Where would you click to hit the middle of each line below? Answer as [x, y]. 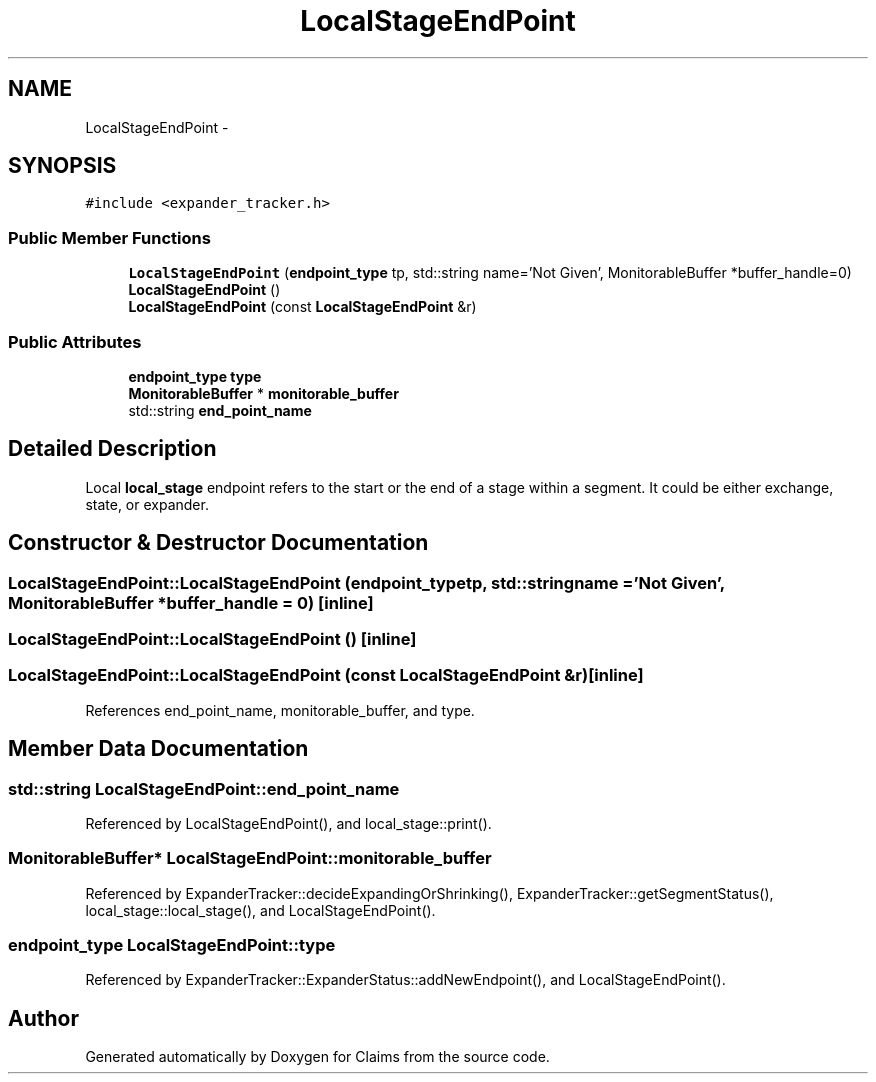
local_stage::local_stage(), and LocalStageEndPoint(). [260, 910]
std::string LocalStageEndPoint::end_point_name [204, 788]
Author [43, 1018]
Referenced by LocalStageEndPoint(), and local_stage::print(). [288, 823]
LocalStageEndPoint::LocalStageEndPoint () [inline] [212, 639]
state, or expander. [147, 504]
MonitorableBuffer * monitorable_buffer [263, 393]
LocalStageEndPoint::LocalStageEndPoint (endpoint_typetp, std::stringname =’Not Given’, [366, 582]
